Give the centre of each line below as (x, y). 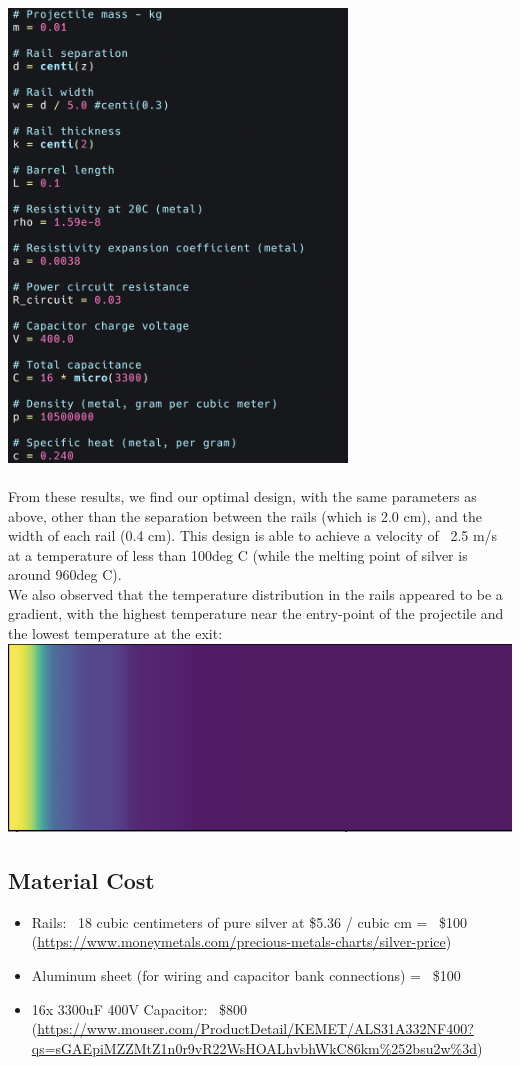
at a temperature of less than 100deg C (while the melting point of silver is (238, 554)
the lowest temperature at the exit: (115, 633)
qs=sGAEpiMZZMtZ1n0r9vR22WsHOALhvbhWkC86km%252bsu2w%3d (254, 1047)
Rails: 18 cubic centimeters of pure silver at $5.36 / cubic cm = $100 (249, 921)
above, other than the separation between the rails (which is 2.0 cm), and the (245, 515)
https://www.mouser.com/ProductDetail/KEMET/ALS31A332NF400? (255, 1028)
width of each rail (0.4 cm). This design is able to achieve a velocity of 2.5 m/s (253, 535)
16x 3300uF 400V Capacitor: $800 (139, 1008)
